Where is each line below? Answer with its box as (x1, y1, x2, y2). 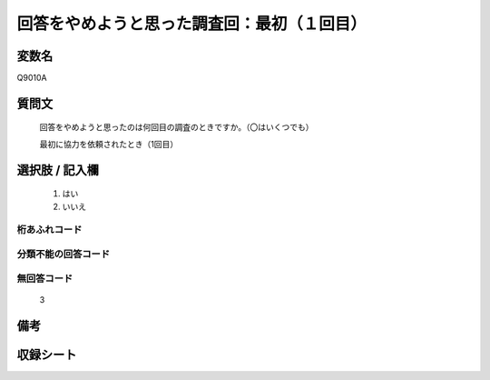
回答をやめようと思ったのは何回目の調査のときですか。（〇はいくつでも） (39, 122, 314, 133)
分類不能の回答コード (16, 247, 111, 260)
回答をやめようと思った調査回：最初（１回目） (16, 14, 367, 34)
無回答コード (16, 272, 73, 285)
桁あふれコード (16, 224, 83, 236)
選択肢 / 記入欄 (16, 162, 100, 177)
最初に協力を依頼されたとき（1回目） (39, 138, 179, 149)
